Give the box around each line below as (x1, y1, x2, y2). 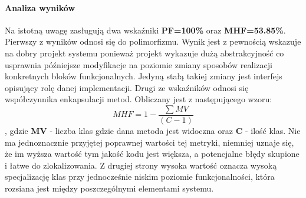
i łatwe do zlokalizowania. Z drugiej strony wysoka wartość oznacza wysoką (5, 159, 277, 171)
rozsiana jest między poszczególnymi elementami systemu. (5, 182, 214, 194)
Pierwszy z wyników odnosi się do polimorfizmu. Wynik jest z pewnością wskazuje (5, 35, 301, 48)
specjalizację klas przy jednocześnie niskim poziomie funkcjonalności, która (5, 170, 275, 183)
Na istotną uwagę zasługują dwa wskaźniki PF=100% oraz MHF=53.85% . (5, 24, 286, 36)
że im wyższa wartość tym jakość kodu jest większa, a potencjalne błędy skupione (5, 147, 300, 160)
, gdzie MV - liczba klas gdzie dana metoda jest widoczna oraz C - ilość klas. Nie (5, 125, 301, 137)
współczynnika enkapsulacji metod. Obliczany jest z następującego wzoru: (5, 93, 272, 105)
